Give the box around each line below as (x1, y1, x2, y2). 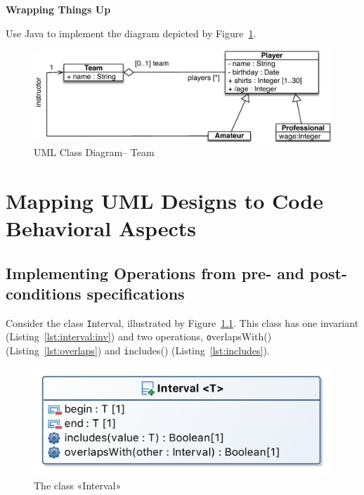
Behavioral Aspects (6, 214, 197, 242)
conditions (6, 282, 82, 304)
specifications (86, 282, 185, 304)
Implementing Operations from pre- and (6, 262, 304, 283)
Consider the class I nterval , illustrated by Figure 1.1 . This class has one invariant (6, 315, 359, 330)
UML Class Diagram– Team (34, 145, 155, 160)
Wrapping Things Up (6, 2, 111, 16)
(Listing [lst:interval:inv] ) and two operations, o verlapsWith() (6, 329, 272, 344)
